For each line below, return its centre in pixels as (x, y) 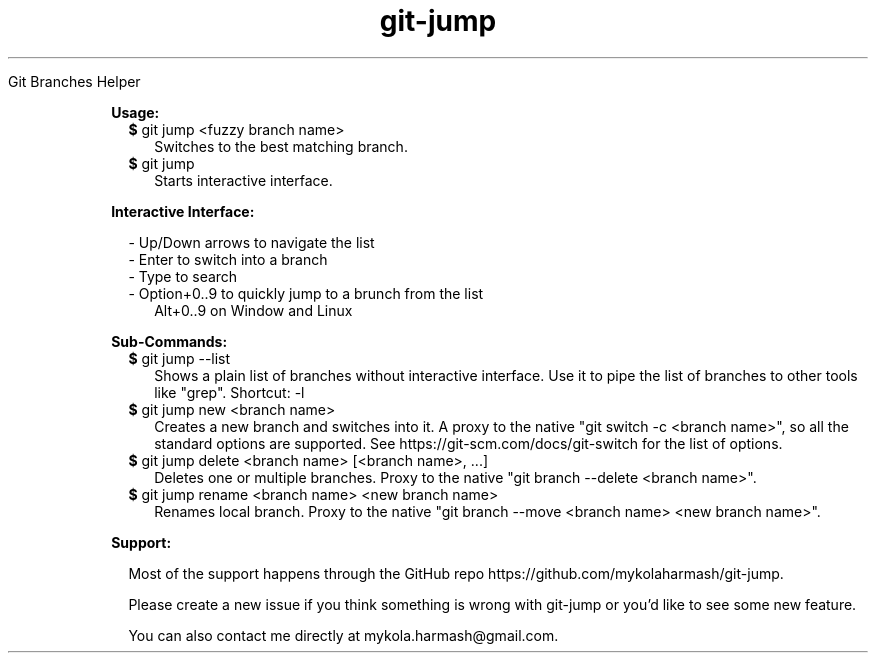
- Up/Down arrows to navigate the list (251, 242)
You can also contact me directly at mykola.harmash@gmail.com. (343, 635)
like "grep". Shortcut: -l (229, 392)
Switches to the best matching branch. (281, 146)
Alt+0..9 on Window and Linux (253, 310)
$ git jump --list (179, 358)
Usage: (135, 112)
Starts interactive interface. (243, 180)
